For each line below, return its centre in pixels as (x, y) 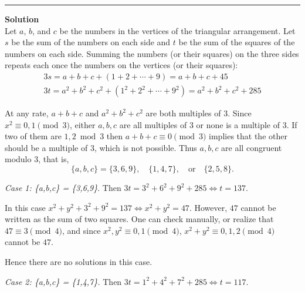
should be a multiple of (46, 147)
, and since (81, 230)
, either (82, 124)
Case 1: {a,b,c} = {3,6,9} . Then (63, 187)
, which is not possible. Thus (145, 147)
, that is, (54, 159)
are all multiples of (153, 124)
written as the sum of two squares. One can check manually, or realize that (139, 219)
